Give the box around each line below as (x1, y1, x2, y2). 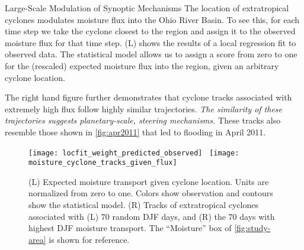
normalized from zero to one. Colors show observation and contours (28, 187, 273, 199)
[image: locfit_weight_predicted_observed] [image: (28, 148, 239, 157)
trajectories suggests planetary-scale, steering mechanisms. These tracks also (5, 114, 281, 126)
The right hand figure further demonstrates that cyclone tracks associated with (5, 91, 292, 103)
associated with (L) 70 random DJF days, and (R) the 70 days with (28, 210, 275, 222)
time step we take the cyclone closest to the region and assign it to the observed (5, 25, 296, 37)
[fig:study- (234, 222, 271, 234)
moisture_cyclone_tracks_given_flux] (28, 158, 177, 167)
